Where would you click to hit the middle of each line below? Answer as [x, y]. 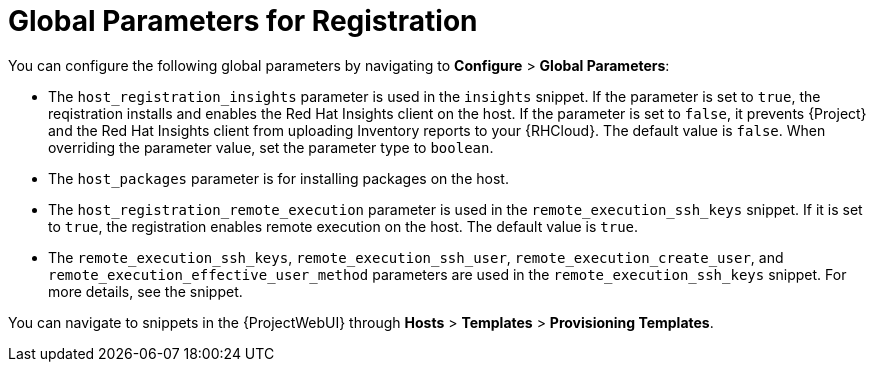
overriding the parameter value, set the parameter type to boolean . [271, 147]
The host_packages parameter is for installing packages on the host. [278, 178]
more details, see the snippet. [145, 291]
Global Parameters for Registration [243, 21]
